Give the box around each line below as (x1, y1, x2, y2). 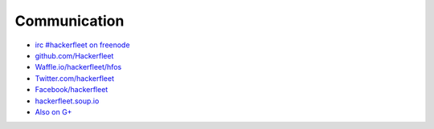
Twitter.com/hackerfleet (35, 73, 114, 83)
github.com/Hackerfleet (35, 50, 114, 60)
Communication (14, 12, 125, 30)
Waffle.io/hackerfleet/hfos (35, 62, 122, 72)
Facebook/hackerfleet (35, 85, 108, 95)
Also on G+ (35, 107, 72, 116)
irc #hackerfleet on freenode (35, 40, 130, 50)
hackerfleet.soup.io (35, 96, 100, 106)
